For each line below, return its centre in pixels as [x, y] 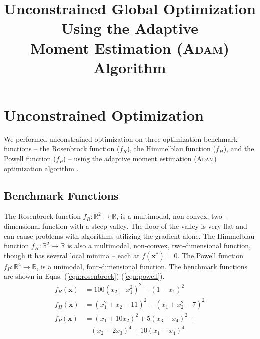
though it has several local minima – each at [72, 255]
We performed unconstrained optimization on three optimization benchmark [121, 138]
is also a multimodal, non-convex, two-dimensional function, [159, 246]
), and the [239, 148]
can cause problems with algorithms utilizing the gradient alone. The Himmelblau [129, 236]
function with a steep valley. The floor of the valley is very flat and [145, 226]
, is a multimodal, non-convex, [163, 216]
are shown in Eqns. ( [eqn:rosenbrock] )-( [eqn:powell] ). [84, 276]
